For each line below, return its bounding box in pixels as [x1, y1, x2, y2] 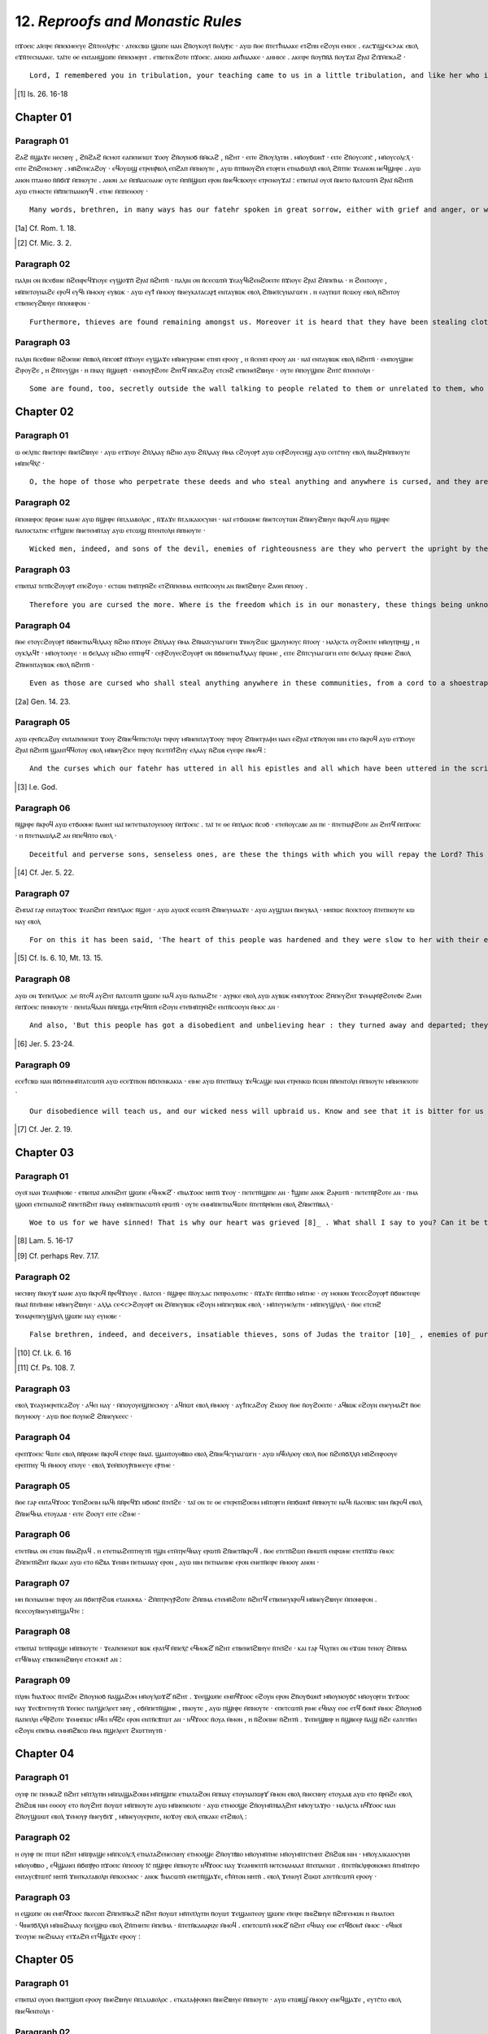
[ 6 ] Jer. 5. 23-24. [17, 1038, 75, 1049]
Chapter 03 [15, 1146, 75, 1159]
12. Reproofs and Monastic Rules [15, 12, 242, 30]
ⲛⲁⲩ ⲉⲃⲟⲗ [15, 916, 41, 926]
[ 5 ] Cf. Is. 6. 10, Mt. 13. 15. [17, 953, 103, 963]
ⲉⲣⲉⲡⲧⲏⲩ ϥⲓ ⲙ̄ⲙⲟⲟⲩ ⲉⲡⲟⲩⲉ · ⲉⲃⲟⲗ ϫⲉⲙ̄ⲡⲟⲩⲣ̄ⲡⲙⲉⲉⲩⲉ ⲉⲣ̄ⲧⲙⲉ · [15, 1460, 175, 1469]
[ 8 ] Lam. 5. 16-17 [17, 1236, 73, 1246]
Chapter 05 [15, 1953, 74, 1966]
